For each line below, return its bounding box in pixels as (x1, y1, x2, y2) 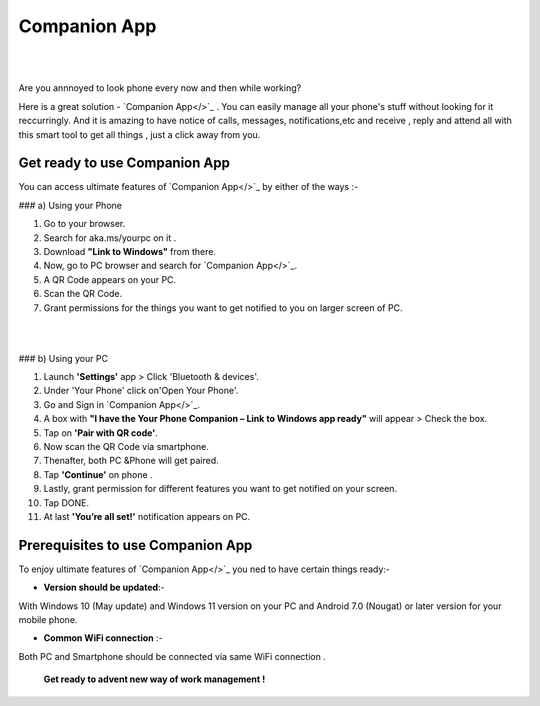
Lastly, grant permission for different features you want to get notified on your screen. (43, 483, 398, 495)
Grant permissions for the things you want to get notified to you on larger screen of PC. (43, 301, 403, 314)
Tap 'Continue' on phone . (43, 468, 154, 480)
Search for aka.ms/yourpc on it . (43, 231, 177, 244)
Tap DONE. (43, 496, 90, 509)
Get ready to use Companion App (18, 155, 230, 172)
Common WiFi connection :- (43, 632, 164, 644)
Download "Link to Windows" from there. (43, 245, 217, 257)
